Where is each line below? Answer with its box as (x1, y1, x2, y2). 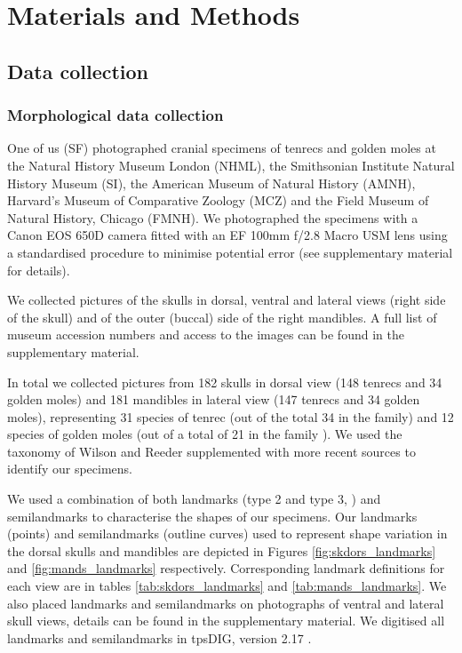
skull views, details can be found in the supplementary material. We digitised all (7, 611, 445, 630)
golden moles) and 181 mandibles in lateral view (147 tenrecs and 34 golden (7, 390, 420, 409)
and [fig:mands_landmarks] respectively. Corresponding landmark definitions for (7, 559, 445, 577)
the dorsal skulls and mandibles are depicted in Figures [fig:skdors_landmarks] (7, 541, 436, 560)
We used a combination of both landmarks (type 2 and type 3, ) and (7, 490, 381, 508)
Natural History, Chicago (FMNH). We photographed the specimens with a (7, 208, 418, 227)
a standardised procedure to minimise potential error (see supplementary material (7, 243, 453, 261)
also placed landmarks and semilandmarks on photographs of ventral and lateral (7, 593, 444, 612)
